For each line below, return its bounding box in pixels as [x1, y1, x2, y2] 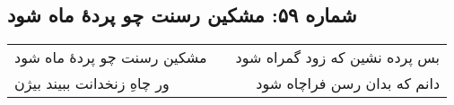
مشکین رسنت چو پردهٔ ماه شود [14, 47, 207, 68]
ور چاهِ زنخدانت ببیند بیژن [14, 73, 170, 94]
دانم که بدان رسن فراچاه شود [256, 73, 441, 94]
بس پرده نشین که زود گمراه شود [235, 47, 441, 68]
